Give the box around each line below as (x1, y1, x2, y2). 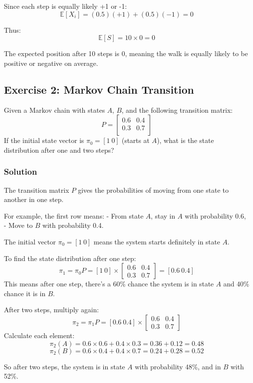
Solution (4, 165, 37, 178)
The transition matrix (4, 184, 69, 195)
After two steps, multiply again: (4, 304, 99, 315)
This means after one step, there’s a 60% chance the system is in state (4, 279, 214, 289)
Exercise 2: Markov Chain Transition (4, 81, 194, 97)
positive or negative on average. (4, 58, 98, 68)
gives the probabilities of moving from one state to (78, 184, 229, 195)
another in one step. (4, 194, 64, 204)
